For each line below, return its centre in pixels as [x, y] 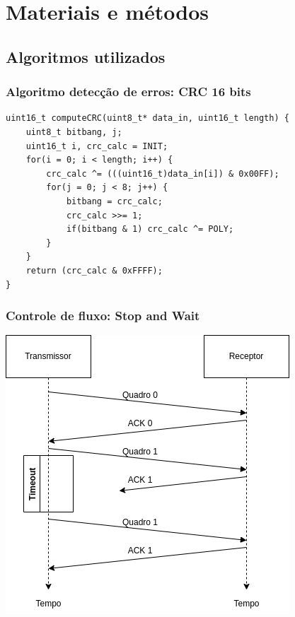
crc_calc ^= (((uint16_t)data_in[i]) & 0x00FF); [163, 174]
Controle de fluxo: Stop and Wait [103, 316]
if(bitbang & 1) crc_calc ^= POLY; [150, 229]
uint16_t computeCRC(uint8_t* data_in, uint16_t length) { [147, 118]
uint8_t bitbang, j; [74, 132]
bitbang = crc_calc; [114, 201]
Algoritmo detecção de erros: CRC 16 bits [128, 92]
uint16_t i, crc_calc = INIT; [97, 146]
